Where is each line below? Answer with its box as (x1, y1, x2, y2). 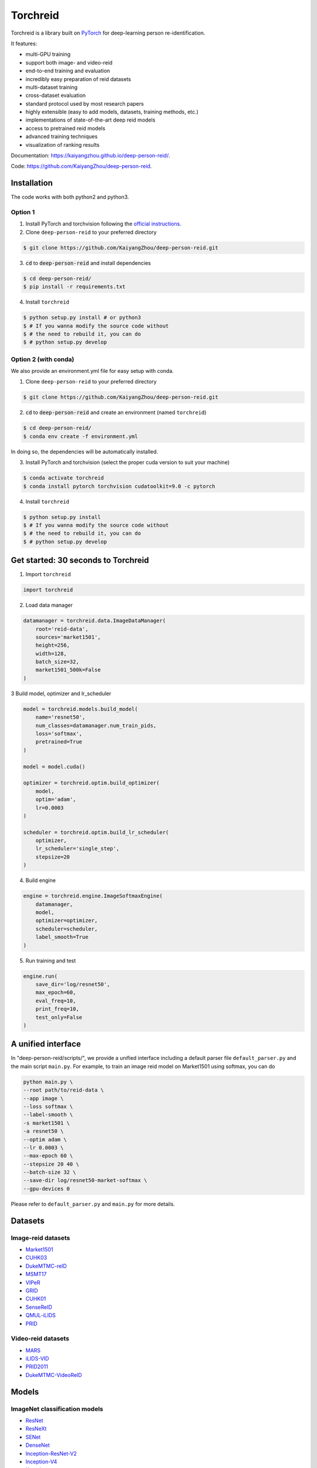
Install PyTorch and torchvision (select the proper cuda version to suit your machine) (25, 459, 230, 466)
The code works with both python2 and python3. (11, 194, 129, 201)
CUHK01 (25, 1295, 46, 1302)
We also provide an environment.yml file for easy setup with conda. (11, 368, 174, 375)
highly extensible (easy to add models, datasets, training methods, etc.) (25, 109, 199, 116)
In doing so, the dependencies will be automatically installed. (11, 448, 158, 455)
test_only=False (35, 1014, 82, 1021)
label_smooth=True (35, 934, 89, 941)
